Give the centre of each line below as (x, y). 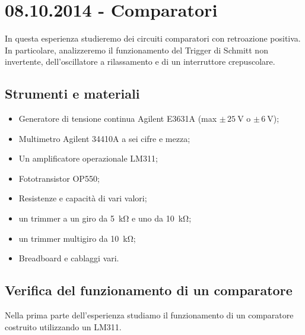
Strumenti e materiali (72, 94)
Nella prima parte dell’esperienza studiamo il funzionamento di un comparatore (149, 315)
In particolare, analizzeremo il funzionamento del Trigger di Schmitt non (136, 50)
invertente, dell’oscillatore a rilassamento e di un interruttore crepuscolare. (140, 61)
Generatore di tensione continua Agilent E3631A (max (118, 118)
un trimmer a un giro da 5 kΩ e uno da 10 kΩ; (105, 218)
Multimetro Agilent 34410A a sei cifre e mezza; (104, 138)
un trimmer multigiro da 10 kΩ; (77, 238)
